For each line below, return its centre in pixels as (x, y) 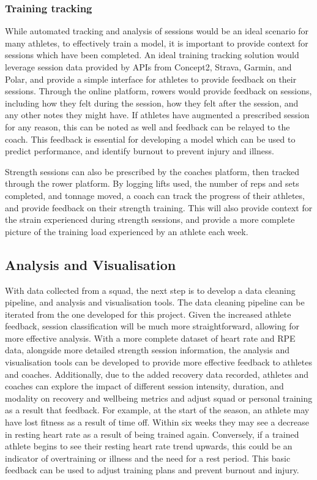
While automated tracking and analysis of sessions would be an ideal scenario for (157, 31)
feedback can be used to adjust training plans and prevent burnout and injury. (152, 470)
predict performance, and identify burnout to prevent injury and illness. (140, 151)
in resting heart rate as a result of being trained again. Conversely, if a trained (152, 434)
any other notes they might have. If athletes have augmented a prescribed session (157, 115)
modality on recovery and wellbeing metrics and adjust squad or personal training (159, 398)
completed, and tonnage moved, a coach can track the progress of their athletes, (155, 195)
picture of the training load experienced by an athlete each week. (127, 231)
